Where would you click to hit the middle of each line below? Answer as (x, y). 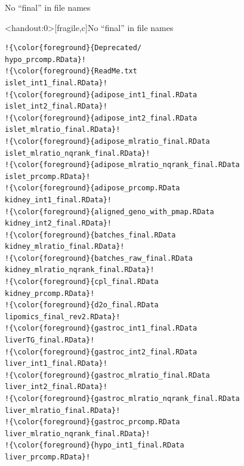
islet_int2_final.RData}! (56, 107)
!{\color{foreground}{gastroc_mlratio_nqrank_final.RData (122, 399)
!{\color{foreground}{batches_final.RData (90, 235)
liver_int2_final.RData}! (56, 387)
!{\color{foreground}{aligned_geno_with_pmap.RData (109, 212)
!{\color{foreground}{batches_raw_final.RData (99, 258)
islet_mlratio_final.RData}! (63, 130)
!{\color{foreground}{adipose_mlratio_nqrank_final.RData (122, 165)
